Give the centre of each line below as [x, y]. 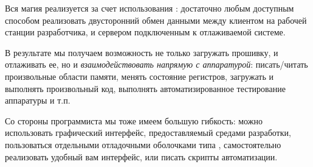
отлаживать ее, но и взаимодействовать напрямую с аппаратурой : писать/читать [156, 64]
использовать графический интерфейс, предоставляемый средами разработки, [148, 133]
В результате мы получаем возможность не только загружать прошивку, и [142, 52]
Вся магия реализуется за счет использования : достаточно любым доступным [150, 8]
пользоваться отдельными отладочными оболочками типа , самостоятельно [143, 144]
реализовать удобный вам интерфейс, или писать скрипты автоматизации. [141, 156]
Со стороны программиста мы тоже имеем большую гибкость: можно [134, 120]
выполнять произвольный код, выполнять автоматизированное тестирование [145, 88]
